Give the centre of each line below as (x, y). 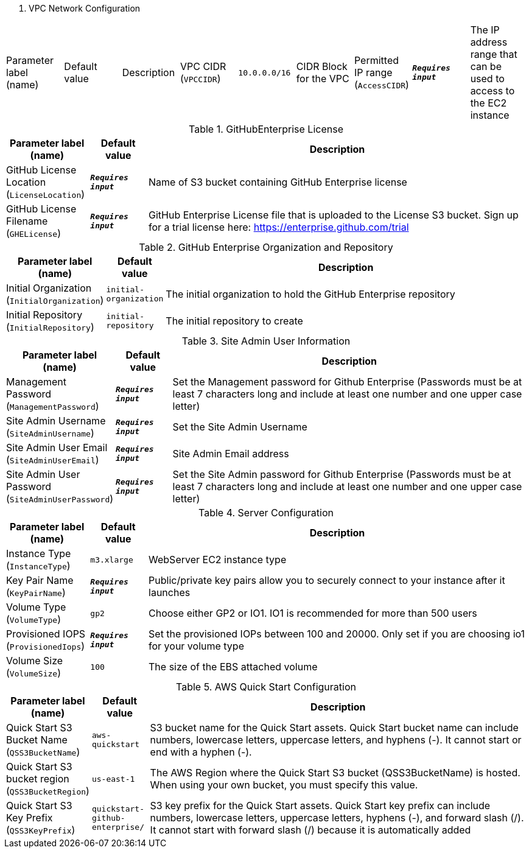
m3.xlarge (112, 560)
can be (486, 66)
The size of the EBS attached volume (233, 667)
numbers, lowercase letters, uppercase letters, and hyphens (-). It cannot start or (336, 740)
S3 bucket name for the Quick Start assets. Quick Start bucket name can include (334, 728)
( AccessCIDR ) (381, 85)
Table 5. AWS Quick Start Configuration (266, 687)
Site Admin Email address (231, 454)
